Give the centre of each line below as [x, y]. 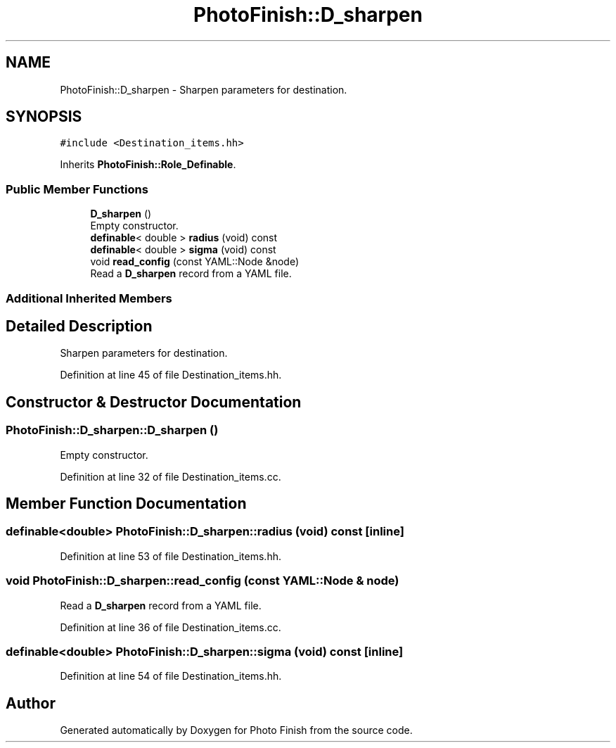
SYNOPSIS [44, 117]
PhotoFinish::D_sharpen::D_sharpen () [112, 430]
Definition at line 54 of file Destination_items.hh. [171, 676]
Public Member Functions [77, 189]
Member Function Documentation [126, 504]
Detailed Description [79, 326]
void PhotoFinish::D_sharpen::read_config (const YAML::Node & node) [203, 581]
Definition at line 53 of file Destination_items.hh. [171, 556]
